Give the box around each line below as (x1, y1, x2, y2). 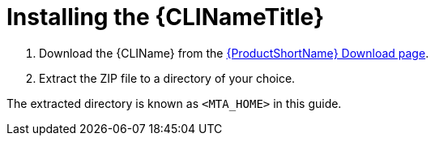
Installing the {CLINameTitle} (6, 3, 325, 31)
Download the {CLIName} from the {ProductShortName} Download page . (39, 45, 429, 60)
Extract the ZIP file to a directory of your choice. (39, 71, 296, 85)
